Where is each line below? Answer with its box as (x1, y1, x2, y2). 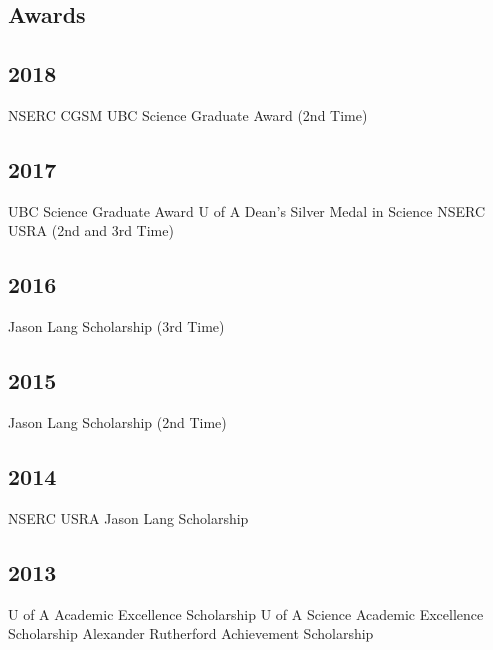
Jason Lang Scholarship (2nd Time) (8, 411, 227, 432)
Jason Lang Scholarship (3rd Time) (8, 316, 225, 337)
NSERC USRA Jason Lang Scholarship (8, 507, 249, 528)
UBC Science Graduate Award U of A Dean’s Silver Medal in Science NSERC (8, 200, 486, 221)
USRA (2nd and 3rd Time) (8, 220, 174, 241)
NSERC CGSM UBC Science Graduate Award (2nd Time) (8, 104, 368, 125)
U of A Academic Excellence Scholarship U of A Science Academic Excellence (8, 603, 484, 624)
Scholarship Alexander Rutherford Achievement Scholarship (8, 623, 374, 644)
